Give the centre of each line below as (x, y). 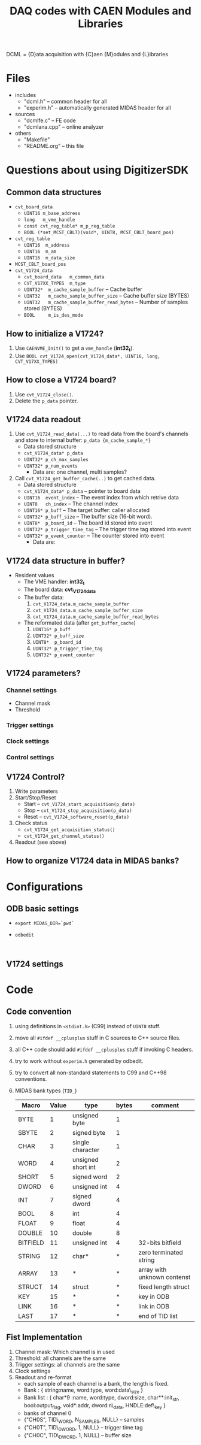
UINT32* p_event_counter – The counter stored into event (94, 536)
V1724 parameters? (43, 673)
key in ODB (154, 1296)
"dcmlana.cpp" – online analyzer (64, 127)
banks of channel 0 (48, 1413)
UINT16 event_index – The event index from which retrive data (101, 498)
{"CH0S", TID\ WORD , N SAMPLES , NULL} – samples (84, 1420)
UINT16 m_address (47, 246)
